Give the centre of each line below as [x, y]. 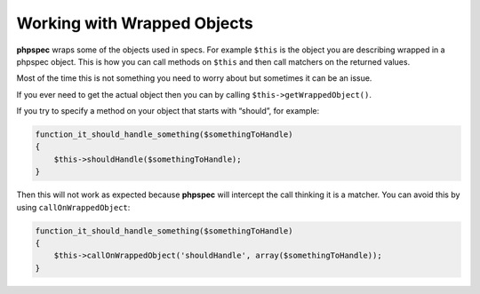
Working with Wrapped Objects [135, 23]
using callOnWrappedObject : [73, 207]
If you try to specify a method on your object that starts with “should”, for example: [168, 111]
